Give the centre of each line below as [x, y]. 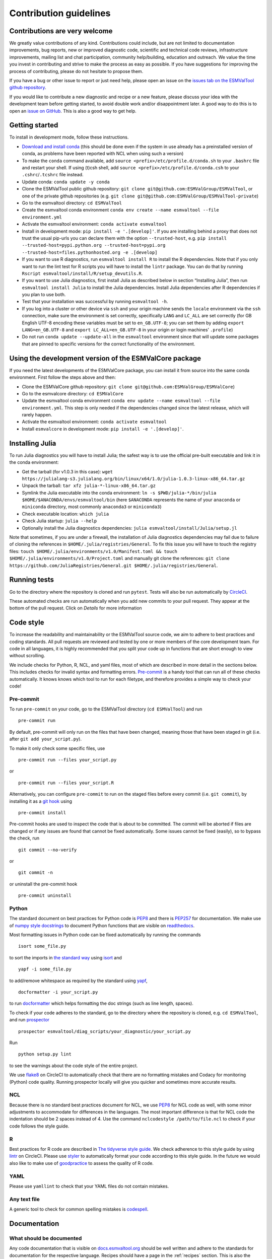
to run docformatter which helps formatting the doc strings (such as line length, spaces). [101, 1003]
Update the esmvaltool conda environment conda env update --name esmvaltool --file [121, 401]
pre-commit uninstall [45, 896]
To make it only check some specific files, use [57, 748]
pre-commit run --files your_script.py [67, 760]
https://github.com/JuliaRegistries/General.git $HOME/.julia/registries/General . [114, 565]
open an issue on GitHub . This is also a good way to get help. [73, 111]
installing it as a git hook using [41, 801]
